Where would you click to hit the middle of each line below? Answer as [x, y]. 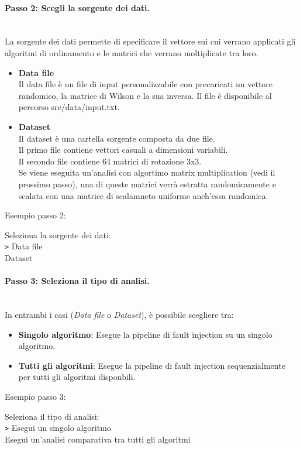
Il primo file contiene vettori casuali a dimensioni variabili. [123, 150]
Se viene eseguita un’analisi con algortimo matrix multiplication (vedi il [147, 172]
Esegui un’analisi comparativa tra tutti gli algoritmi [98, 439]
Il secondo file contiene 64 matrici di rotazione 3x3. [110, 161]
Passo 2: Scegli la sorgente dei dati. [77, 7]
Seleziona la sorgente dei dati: [58, 234]
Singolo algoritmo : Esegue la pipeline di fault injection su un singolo [145, 334]
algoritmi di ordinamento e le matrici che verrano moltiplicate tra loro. [132, 52]
